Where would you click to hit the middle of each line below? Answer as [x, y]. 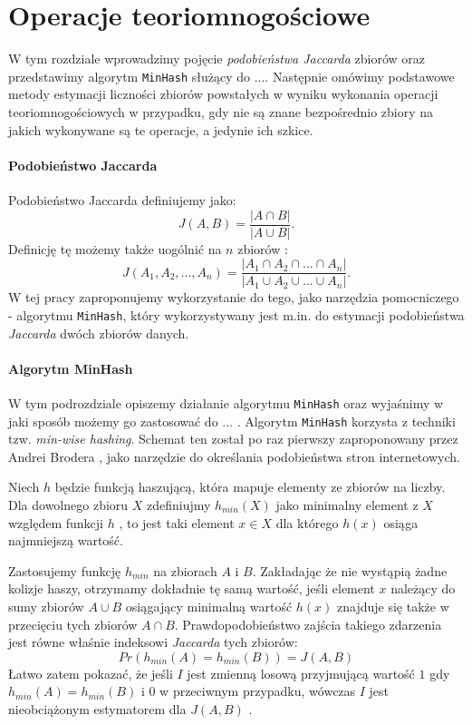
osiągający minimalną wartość [209, 606]
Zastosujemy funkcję [65, 570]
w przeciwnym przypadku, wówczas [258, 691]
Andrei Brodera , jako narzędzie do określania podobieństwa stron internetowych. [234, 456]
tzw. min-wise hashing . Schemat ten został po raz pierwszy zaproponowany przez [233, 439]
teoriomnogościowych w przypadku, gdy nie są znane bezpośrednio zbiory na [221, 111]
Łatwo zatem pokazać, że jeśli [91, 673]
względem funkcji [56, 522]
